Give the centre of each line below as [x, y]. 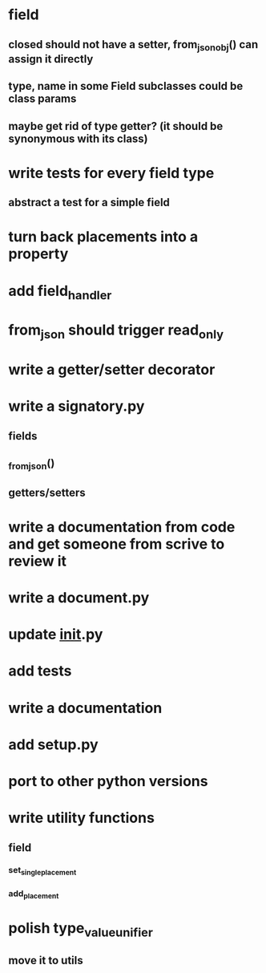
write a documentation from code [122, 527]
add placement [34, 894]
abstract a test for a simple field [89, 203]
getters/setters [47, 492]
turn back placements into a [103, 237]
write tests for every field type [111, 173]
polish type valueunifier [81, 930]
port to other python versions [108, 781]
